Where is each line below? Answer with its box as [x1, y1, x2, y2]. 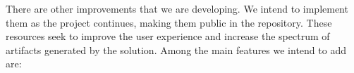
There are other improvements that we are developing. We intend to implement [6, 1, 348, 15]
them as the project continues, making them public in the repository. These [6, 15, 332, 29]
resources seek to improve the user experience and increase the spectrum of [6, 29, 330, 44]
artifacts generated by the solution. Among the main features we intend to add [6, 42, 346, 57]
